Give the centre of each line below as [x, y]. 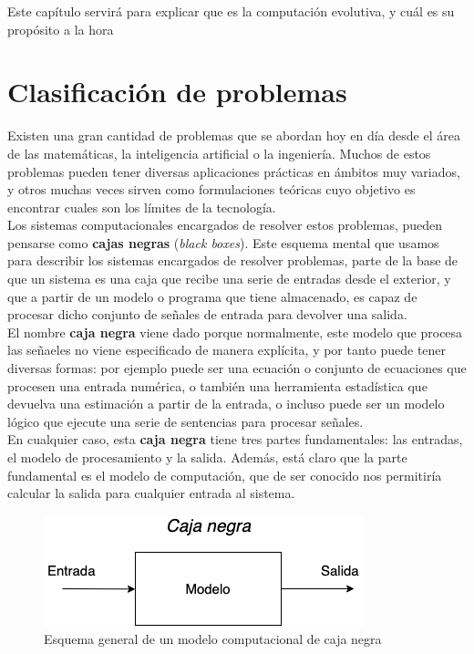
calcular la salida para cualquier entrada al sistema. [151, 493]
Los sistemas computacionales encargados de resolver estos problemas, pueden [225, 225]
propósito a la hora [61, 29]
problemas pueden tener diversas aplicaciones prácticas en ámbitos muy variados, [234, 171]
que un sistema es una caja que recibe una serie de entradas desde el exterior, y [229, 279]
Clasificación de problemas [177, 92]
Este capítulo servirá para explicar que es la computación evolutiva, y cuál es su [231, 11]
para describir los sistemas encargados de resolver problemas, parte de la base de [233, 260]
